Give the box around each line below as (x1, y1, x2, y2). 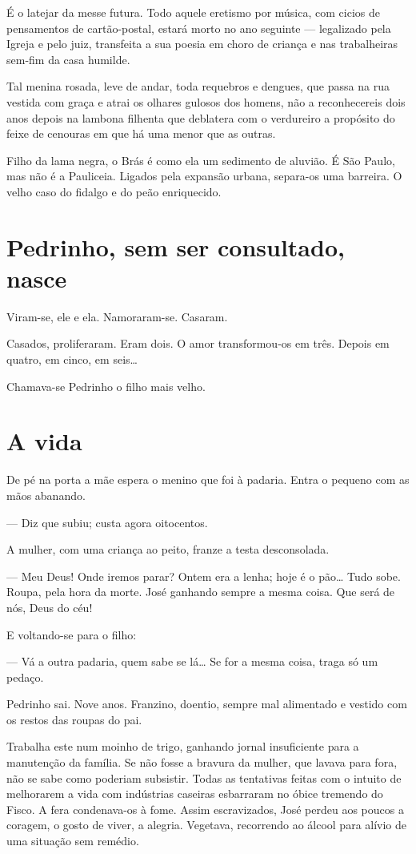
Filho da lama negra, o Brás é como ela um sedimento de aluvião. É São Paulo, (6, 151, 395, 168)
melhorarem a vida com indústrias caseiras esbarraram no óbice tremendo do (6, 785, 383, 802)
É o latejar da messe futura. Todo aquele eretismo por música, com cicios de (6, 4, 380, 20)
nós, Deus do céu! (6, 598, 93, 615)
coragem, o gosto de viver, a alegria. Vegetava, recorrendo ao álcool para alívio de (6, 816, 407, 833)
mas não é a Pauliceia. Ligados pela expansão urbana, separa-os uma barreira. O (6, 167, 402, 184)
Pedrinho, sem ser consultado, (6, 230, 345, 263)
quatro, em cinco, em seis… (6, 351, 138, 368)
